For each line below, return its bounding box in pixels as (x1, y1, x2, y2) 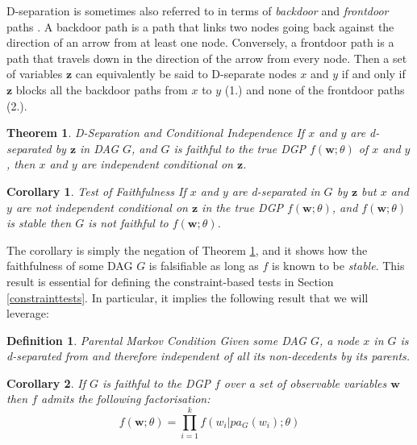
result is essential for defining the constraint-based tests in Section (6, 272, 334, 289)
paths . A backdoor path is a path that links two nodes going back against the (6, 18, 394, 35)
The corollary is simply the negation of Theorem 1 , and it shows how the (6, 241, 368, 258)
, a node (319, 331, 360, 348)
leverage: (6, 305, 49, 322)
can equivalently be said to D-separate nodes (75, 65, 297, 82)
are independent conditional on (81, 156, 233, 173)
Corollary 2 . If (6, 374, 85, 391)
